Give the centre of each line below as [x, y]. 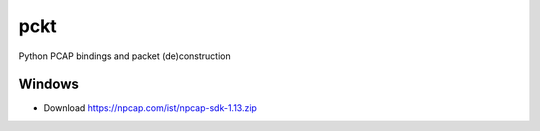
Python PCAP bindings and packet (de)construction [125, 56]
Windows [48, 84]
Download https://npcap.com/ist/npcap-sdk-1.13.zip [150, 108]
